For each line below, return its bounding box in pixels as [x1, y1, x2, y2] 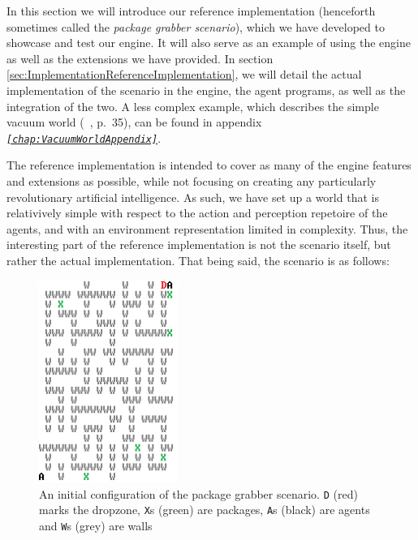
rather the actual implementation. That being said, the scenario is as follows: [6, 252, 390, 269]
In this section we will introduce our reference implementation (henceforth [6, 2, 376, 19]
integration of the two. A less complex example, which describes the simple [6, 97, 379, 114]
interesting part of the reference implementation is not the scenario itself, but [6, 236, 391, 253]
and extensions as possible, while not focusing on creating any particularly [6, 173, 377, 190]
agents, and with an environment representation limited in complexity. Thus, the [6, 220, 408, 237]
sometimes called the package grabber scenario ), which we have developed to [6, 18, 385, 35]
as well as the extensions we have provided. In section [6, 49, 274, 66]
